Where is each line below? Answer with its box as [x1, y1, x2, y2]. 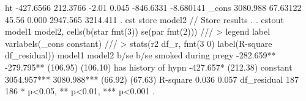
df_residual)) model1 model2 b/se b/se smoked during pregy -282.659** [5, 49, 276, 61]
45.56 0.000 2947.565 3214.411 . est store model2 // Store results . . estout [5, 13, 284, 26]
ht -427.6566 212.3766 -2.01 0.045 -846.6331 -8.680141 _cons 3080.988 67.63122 [5, 1, 302, 13]
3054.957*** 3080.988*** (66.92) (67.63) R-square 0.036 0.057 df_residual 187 [5, 72, 299, 85]
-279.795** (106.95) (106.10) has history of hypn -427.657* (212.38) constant [5, 60, 293, 73]
